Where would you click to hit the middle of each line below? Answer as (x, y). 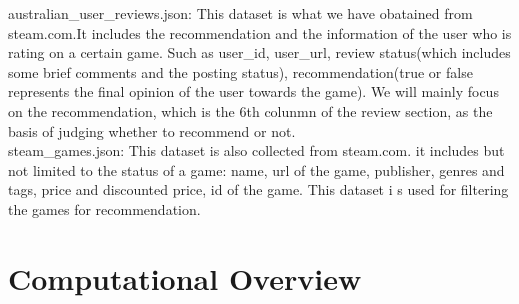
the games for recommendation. (104, 208)
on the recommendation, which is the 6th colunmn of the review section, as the (250, 110)
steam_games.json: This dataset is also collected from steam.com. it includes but (256, 150)
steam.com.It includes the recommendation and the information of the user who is (260, 32)
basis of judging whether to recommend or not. (152, 130)
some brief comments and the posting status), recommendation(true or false (240, 71)
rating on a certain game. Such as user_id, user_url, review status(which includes (259, 52)
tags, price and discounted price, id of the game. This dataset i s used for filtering (258, 189)
